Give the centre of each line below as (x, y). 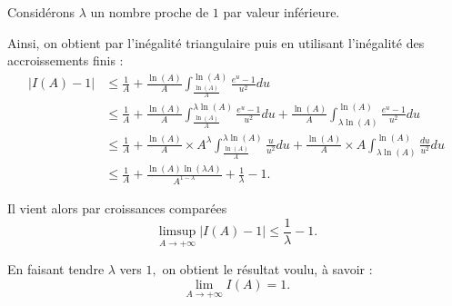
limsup (177, 232)
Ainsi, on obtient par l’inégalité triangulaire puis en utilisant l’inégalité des (216, 42)
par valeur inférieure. (281, 12)
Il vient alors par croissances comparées (117, 207)
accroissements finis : (65, 60)
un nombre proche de (150, 12)
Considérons (41, 12)
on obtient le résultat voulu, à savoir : (267, 269)
